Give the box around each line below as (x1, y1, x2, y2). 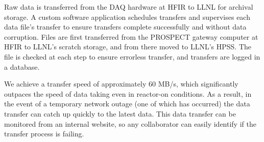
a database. (4, 61, 40, 72)
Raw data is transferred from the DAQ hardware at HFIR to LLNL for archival (4, 2, 253, 12)
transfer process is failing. (4, 128, 84, 139)
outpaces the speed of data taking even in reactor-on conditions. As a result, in (4, 88, 252, 99)
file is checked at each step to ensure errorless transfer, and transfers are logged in (4, 51, 260, 62)
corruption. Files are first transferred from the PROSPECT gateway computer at (4, 31, 258, 42)
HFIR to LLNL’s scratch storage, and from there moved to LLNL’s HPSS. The (4, 41, 252, 52)
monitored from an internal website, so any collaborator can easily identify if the (4, 118, 256, 129)
